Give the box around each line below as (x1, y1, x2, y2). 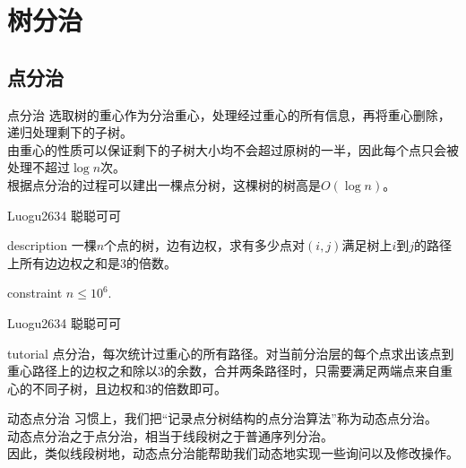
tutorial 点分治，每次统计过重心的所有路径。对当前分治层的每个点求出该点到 (7, 343, 454, 362)
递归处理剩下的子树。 (7, 123, 133, 142)
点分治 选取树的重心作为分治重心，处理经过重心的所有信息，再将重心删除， (7, 105, 451, 124)
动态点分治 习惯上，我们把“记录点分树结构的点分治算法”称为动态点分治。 (7, 409, 437, 428)
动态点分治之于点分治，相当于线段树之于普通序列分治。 (7, 426, 333, 445)
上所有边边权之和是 (7, 253, 120, 272)
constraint (7, 283, 63, 302)
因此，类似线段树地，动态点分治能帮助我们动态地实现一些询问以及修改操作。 (7, 444, 459, 463)
